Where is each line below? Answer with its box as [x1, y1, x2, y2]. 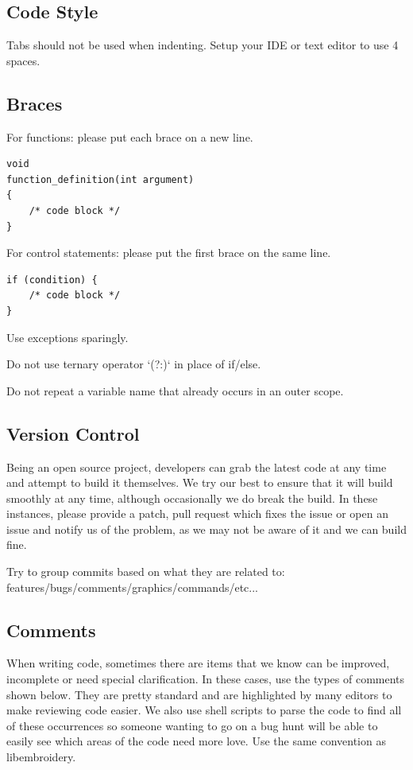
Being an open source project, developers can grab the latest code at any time [6, 458, 387, 475]
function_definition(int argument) [6, 173, 195, 185]
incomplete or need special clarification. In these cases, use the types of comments [6, 671, 405, 687]
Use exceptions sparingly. [6, 329, 129, 345]
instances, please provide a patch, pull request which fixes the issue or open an [6, 505, 388, 522]
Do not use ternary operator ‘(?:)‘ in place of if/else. [6, 356, 261, 372]
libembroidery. [6, 749, 76, 765]
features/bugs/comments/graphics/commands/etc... [6, 578, 259, 595]
